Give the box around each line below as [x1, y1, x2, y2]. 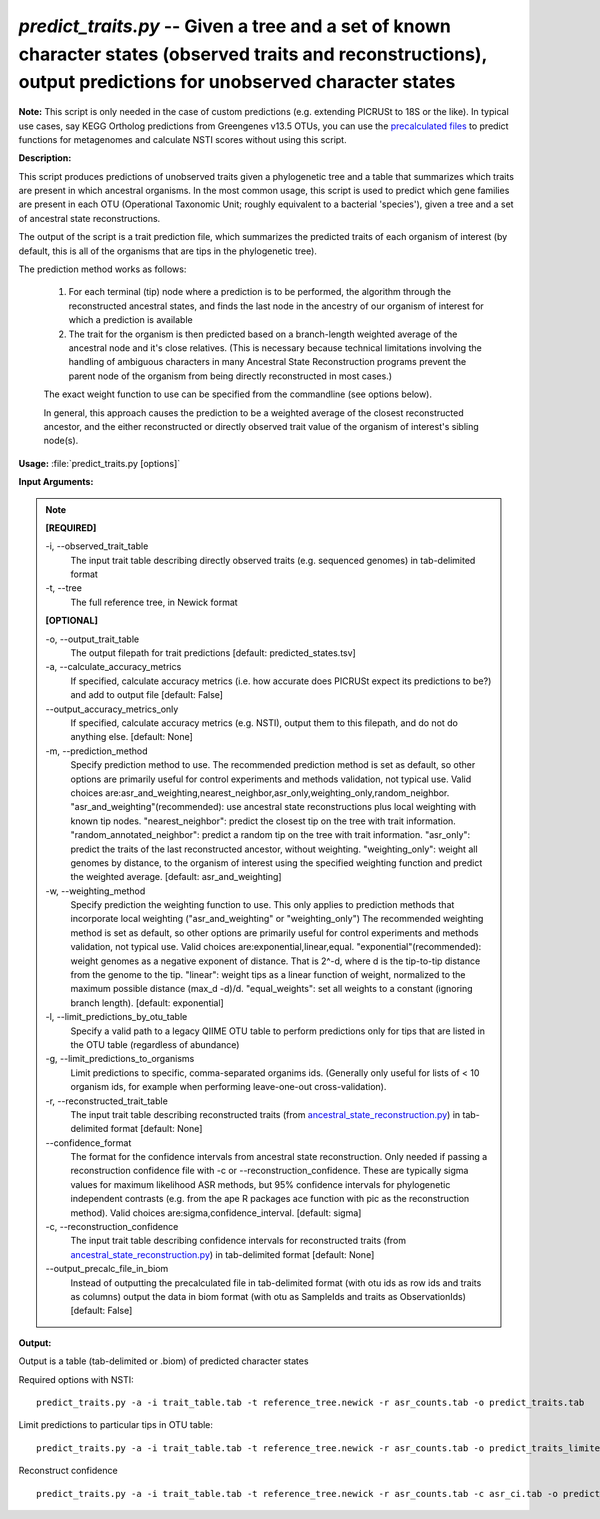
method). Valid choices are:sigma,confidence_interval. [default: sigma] [70, 1206, 362, 1219]
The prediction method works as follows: [18, 263, 187, 275]
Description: [18, 152, 72, 164]
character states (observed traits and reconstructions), [18, 43, 487, 65]
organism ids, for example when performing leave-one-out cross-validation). [70, 1081, 387, 1093]
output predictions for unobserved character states [18, 71, 456, 94]
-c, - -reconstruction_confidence [45, 1221, 179, 1233]
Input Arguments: [18, 476, 94, 488]
